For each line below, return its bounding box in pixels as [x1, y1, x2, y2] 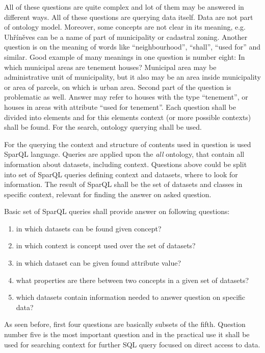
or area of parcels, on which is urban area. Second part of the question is [4, 81, 231, 92]
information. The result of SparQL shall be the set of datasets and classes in [4, 179, 243, 190]
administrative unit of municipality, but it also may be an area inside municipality [4, 72, 261, 82]
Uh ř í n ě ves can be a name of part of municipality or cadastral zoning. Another [4, 31, 248, 42]
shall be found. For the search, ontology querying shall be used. [4, 122, 202, 132]
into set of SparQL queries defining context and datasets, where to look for [4, 169, 238, 179]
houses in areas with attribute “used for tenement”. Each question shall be [4, 101, 236, 112]
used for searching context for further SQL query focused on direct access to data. [4, 339, 260, 349]
